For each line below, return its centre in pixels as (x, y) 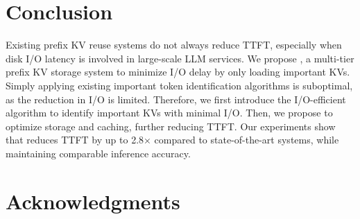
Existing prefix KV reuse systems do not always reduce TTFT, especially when (174, 45)
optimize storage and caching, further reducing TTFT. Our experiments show (171, 126)
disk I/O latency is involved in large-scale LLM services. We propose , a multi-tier (180, 58)
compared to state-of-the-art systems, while (247, 140)
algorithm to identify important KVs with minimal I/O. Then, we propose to (169, 113)
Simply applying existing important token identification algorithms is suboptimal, (179, 85)
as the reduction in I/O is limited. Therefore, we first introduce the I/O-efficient (176, 99)
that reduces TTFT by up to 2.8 (75, 140)
